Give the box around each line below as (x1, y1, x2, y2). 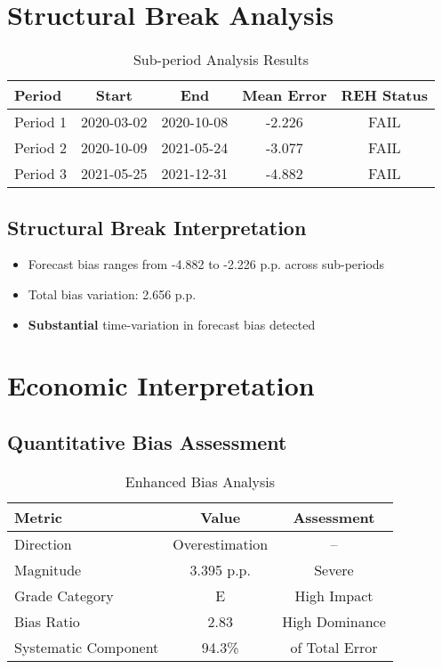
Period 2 (14, 137, 67, 159)
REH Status (341, 85, 428, 106)
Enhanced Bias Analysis (125, 470, 276, 492)
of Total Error (290, 636, 378, 657)
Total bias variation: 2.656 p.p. (28, 284, 197, 303)
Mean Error (242, 85, 327, 106)
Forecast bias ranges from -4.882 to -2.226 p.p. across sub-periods (28, 255, 385, 273)
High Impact (294, 584, 374, 606)
